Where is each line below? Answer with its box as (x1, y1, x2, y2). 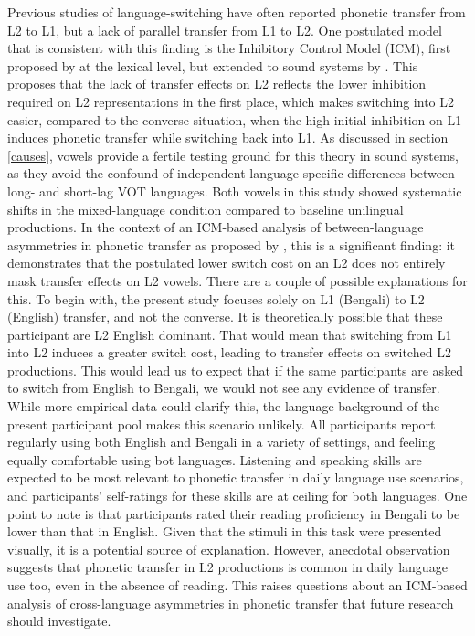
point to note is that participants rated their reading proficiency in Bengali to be (7, 503, 460, 523)
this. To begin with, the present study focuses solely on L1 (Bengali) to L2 (7, 289, 425, 308)
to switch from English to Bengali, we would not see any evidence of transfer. (7, 378, 440, 397)
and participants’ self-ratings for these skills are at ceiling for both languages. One (7, 486, 468, 505)
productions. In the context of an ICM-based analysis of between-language (7, 217, 424, 237)
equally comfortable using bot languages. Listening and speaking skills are (7, 450, 422, 469)
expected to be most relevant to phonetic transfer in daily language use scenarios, (7, 468, 464, 487)
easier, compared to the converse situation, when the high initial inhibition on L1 (7, 110, 462, 129)
